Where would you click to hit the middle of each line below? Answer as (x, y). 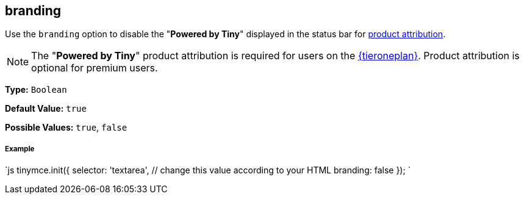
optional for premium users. (95, 68)
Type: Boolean (36, 90)
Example (20, 149)
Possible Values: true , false (66, 128)
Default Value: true (46, 109)
